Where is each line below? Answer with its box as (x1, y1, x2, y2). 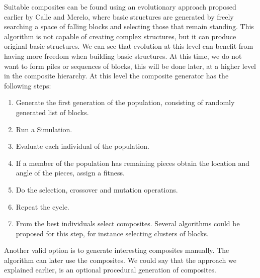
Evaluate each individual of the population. (16, 141, 149, 151)
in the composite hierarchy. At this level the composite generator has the (4, 70, 229, 81)
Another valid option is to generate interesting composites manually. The (4, 245, 229, 255)
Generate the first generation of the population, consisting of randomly (16, 97, 235, 108)
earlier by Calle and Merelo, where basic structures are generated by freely (4, 11, 234, 22)
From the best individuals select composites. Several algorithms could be (16, 218, 240, 229)
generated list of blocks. (16, 107, 89, 117)
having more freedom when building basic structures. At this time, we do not (4, 50, 242, 61)
